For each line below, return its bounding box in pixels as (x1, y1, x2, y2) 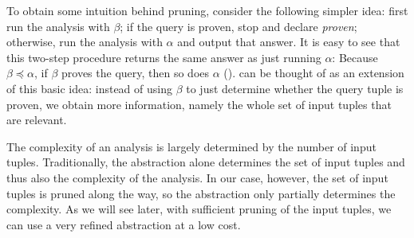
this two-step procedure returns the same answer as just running (6, 49, 321, 65)
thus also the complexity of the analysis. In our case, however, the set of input (6, 169, 388, 185)
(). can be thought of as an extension (223, 64, 404, 81)
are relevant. (6, 111, 67, 128)
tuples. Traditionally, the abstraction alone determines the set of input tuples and (6, 154, 405, 170)
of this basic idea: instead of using (6, 80, 172, 96)
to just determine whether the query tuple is (186, 80, 404, 96)
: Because (332, 49, 378, 65)
